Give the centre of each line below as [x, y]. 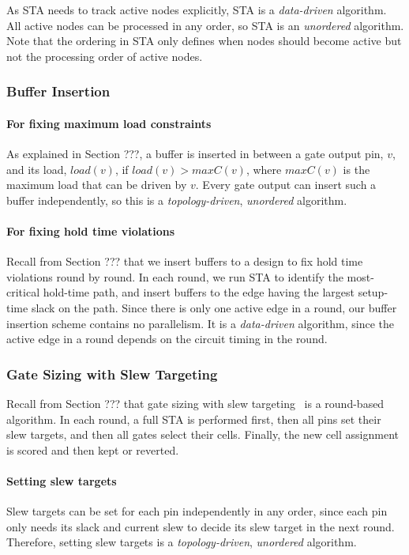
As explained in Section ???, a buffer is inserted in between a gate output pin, [195, 154]
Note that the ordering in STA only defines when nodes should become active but [204, 41]
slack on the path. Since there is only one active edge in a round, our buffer [214, 307]
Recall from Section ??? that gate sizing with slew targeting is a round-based [195, 403]
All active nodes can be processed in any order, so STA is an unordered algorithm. [205, 25]
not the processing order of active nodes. [105, 56]
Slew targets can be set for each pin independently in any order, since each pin [197, 511]
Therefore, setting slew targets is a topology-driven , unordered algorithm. [182, 542]
